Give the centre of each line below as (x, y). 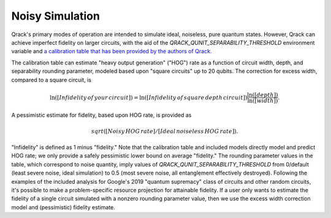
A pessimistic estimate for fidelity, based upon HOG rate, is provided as (101, 115)
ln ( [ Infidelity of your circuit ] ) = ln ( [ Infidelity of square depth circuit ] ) (148, 97)
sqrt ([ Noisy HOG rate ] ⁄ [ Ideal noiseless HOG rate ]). (165, 131)
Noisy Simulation (56, 16)
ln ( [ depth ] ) (263, 95)
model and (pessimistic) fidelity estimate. (63, 207)
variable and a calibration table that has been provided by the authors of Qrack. (112, 51)
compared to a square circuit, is (51, 80)
